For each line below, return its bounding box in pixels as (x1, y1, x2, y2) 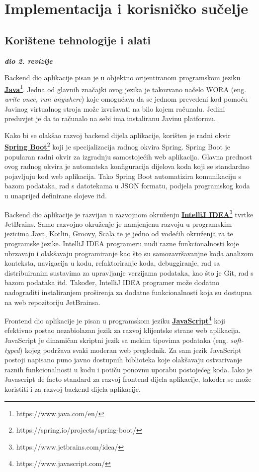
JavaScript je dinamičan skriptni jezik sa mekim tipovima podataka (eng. (4, 335, 228, 345)
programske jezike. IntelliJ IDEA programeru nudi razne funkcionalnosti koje (4, 238, 239, 249)
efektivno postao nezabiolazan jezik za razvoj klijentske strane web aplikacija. (4, 325, 241, 335)
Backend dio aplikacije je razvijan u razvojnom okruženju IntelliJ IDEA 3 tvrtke (4, 207, 254, 219)
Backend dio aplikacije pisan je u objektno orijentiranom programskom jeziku (4, 72, 241, 83)
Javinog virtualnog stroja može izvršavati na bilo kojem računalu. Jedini (4, 103, 225, 114)
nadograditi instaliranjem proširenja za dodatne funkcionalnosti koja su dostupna (4, 287, 252, 298)
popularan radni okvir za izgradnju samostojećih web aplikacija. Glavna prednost (4, 151, 252, 161)
